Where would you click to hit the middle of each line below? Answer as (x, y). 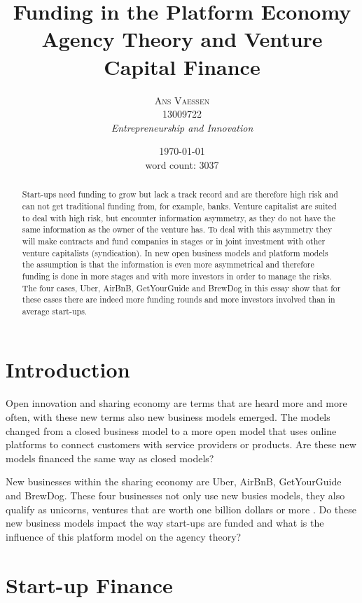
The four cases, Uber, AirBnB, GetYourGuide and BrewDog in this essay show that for (181, 287)
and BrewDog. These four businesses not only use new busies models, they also (175, 495)
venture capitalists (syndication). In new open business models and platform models (175, 252)
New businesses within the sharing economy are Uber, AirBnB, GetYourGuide (174, 481)
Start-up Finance (89, 584)
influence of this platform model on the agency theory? (124, 536)
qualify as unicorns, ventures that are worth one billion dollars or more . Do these (181, 509)
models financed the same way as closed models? (110, 458)
